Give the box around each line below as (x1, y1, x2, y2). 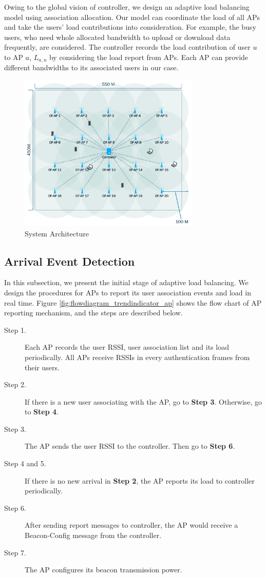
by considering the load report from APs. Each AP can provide (49, 51, 249, 62)
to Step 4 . (25, 406, 59, 417)
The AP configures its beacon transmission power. (25, 564, 182, 575)
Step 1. (4, 324, 26, 335)
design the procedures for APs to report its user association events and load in (4, 287, 251, 297)
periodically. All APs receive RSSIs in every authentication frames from (25, 351, 250, 362)
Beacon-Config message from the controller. (25, 530, 162, 541)
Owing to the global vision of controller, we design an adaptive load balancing (4, 2, 250, 12)
